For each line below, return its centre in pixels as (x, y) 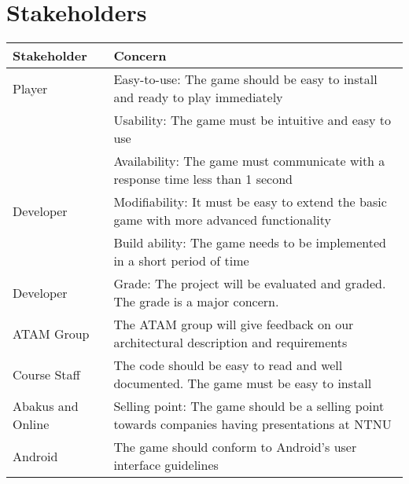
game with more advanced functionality (222, 220)
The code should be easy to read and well (228, 365)
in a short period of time (181, 261)
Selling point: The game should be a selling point (249, 406)
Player (30, 88)
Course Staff (46, 374)
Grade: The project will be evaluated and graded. (250, 284)
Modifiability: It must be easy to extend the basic (250, 202)
